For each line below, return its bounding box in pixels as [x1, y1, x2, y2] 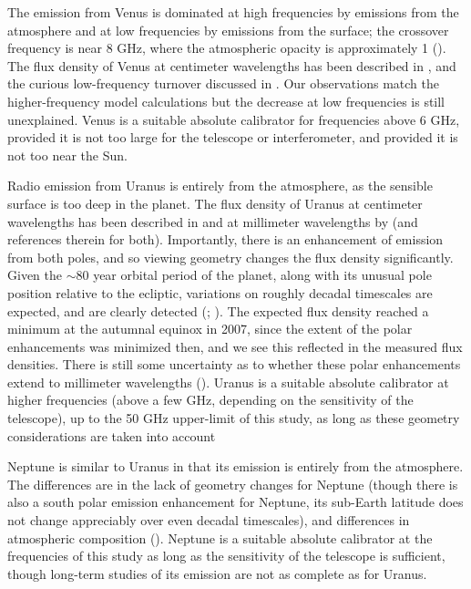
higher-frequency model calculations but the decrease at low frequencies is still [7, 91, 445, 110]
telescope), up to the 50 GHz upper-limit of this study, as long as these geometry [7, 408, 460, 428]
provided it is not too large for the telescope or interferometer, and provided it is [7, 128, 458, 147]
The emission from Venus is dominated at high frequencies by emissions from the [7, 3, 459, 21]
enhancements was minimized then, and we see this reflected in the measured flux [7, 336, 463, 356]
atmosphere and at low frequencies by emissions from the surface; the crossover [7, 20, 449, 39]
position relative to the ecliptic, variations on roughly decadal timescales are [7, 283, 433, 302]
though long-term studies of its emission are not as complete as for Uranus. [7, 563, 427, 583]
